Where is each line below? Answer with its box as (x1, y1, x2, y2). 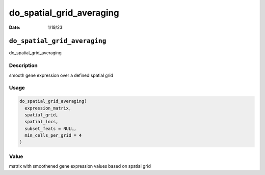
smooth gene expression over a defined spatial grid (9, 72, 113, 78)
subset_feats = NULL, (25, 126, 77, 131)
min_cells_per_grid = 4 (25, 132, 82, 138)
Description (9, 62, 38, 69)
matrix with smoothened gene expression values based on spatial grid (9, 163, 151, 169)
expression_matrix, (25, 105, 72, 111)
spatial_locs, (25, 119, 59, 125)
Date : (9, 24, 21, 30)
